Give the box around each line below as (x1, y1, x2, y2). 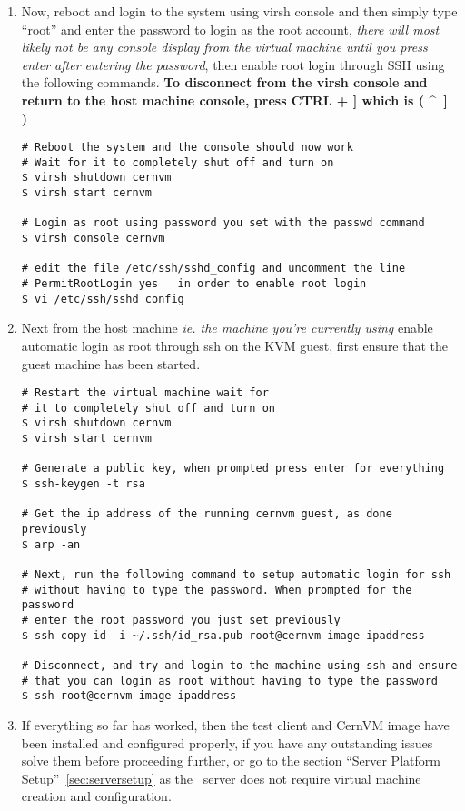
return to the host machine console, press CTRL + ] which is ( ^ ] (21, 90, 448, 109)
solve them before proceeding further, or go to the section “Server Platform (21, 751, 440, 770)
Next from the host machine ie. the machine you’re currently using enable (21, 318, 433, 337)
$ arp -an (21, 537, 81, 551)
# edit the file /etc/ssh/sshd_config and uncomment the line (21, 262, 406, 275)
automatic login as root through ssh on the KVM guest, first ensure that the (21, 335, 449, 355)
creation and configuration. (21, 786, 172, 806)
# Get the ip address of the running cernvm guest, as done (21, 507, 392, 521)
